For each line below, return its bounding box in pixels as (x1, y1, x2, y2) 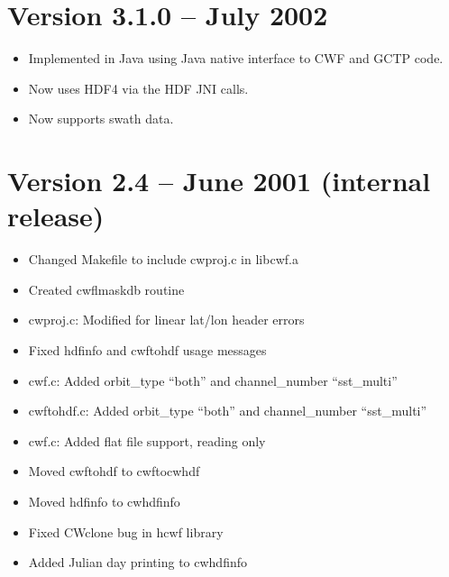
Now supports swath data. (28, 109, 174, 128)
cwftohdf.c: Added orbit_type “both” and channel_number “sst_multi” (28, 401, 427, 420)
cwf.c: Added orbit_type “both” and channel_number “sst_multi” (28, 371, 398, 389)
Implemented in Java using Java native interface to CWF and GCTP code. (28, 49, 444, 68)
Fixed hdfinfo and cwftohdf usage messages (28, 341, 267, 359)
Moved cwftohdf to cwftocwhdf (28, 462, 200, 481)
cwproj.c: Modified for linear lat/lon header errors (28, 310, 305, 329)
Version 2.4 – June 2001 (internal (7, 162, 431, 199)
